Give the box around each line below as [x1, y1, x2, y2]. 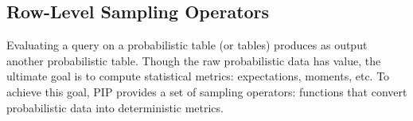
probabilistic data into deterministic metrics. [6, 99, 224, 115]
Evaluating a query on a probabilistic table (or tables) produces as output [6, 37, 368, 53]
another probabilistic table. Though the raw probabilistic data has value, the [6, 52, 381, 68]
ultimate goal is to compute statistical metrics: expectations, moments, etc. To [6, 68, 390, 84]
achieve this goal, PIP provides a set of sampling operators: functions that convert [6, 83, 407, 100]
